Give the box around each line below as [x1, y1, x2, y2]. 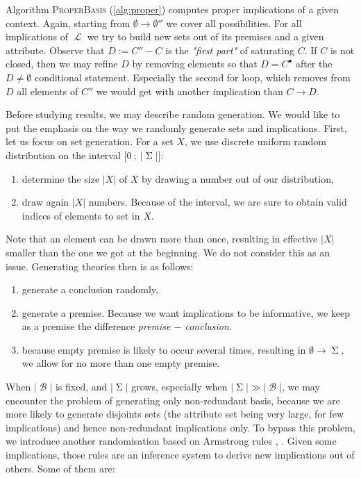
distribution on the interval [6, 147, 121, 162]
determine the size [22, 171, 100, 186]
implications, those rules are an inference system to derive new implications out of [6, 447, 355, 462]
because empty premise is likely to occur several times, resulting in [22, 342, 306, 356]
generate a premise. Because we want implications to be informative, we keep [22, 305, 350, 320]
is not [330, 42, 355, 57]
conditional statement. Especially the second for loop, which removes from [34, 69, 351, 84]
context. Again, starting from [6, 15, 131, 30]
